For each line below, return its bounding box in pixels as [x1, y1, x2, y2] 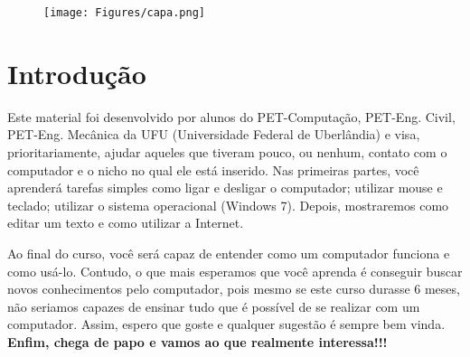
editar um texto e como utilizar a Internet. [7, 213, 244, 232]
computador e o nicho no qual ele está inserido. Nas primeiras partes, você [7, 160, 419, 179]
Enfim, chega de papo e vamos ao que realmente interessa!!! [7, 332, 388, 351]
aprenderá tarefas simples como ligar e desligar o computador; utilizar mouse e [7, 178, 443, 197]
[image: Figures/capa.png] [43, 6, 205, 19]
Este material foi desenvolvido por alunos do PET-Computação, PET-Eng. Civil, [7, 107, 456, 126]
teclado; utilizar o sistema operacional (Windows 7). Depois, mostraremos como [7, 195, 449, 214]
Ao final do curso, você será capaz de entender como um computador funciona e [7, 243, 450, 262]
